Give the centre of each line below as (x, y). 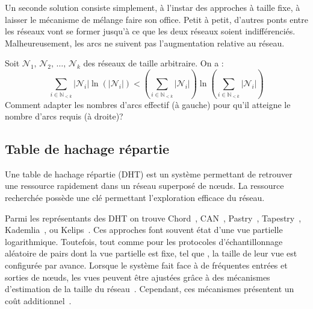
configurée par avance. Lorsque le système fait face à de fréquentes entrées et (146, 265)
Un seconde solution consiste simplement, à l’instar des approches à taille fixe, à (153, 7)
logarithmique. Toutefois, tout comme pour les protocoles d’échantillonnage (144, 241)
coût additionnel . (38, 300)
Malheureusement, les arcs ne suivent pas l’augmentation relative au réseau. (145, 43)
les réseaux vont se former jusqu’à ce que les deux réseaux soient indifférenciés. (150, 31)
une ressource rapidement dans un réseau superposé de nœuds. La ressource (144, 186)
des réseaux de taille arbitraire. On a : (153, 63)
